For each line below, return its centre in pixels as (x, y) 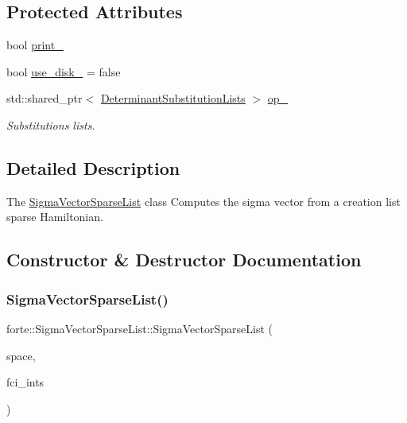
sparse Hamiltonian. (55, 217)
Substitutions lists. (51, 124)
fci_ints (25, 382)
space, (21, 355)
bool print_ (35, 45)
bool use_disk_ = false (64, 71)
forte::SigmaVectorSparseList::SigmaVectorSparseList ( (140, 328)
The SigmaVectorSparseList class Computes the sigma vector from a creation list (203, 201)
